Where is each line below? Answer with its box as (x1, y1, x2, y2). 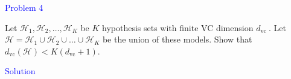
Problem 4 (5, 1, 43, 13)
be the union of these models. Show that (102, 33, 252, 45)
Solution (5, 65, 36, 77)
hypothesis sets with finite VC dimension (102, 21, 254, 34)
